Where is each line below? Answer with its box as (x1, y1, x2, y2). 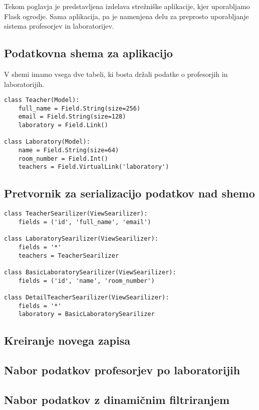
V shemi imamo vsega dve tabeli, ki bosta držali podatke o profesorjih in (4, 68, 228, 79)
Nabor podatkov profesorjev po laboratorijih (4, 362, 240, 377)
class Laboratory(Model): (4, 138, 90, 146)
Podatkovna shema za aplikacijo (4, 45, 173, 61)
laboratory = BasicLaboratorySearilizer (18, 311, 155, 318)
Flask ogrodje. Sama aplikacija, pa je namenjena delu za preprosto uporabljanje (4, 11, 249, 21)
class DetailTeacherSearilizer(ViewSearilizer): (4, 293, 169, 301)
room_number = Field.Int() (18, 155, 108, 162)
